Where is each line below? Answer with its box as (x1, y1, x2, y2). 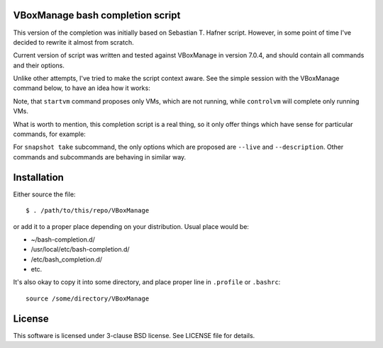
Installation (13, 171, 64, 184)
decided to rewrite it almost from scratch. (13, 38, 134, 46)
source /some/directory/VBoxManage (26, 294, 150, 303)
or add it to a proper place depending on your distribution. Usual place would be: (13, 222, 250, 230)
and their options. (13, 61, 65, 69)
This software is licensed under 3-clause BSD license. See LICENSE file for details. (13, 331, 255, 339)
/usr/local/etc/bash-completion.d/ (30, 245, 131, 254)
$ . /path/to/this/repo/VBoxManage (26, 206, 150, 215)
